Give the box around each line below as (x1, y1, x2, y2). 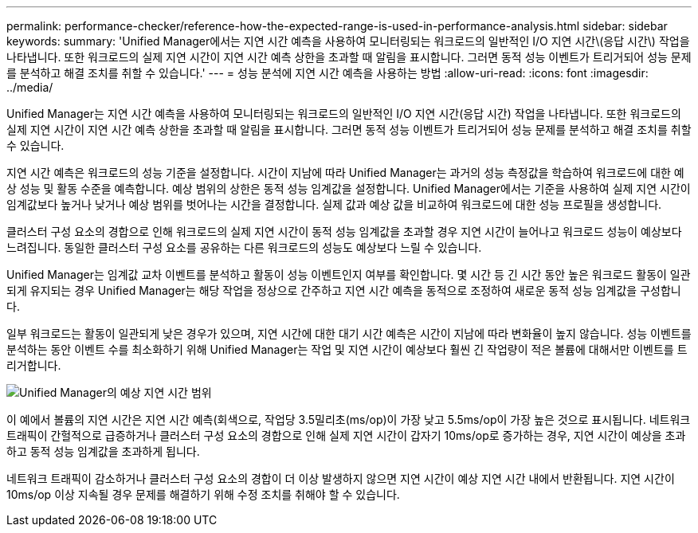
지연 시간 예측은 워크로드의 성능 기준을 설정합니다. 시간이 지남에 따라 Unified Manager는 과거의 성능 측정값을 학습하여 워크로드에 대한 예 (6, 166, 684, 179)
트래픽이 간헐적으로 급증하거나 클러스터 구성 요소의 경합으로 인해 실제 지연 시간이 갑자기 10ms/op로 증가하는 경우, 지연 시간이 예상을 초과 (6, 429, 686, 442)
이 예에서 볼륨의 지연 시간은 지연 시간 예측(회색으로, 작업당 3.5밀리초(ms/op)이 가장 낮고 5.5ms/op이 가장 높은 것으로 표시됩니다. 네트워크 (6, 413, 691, 426)
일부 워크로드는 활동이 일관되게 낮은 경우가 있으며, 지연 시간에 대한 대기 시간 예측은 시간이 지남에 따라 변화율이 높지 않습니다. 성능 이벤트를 (6, 327, 692, 340)
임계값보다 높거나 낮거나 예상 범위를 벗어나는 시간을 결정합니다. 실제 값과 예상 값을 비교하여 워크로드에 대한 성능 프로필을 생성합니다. (6, 198, 662, 211)
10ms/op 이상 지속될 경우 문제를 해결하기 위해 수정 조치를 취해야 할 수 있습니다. (6, 488, 400, 501)
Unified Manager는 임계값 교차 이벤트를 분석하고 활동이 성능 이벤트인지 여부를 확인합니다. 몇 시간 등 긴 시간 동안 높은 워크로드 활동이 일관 (6, 268, 691, 281)
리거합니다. (6, 359, 61, 372)
